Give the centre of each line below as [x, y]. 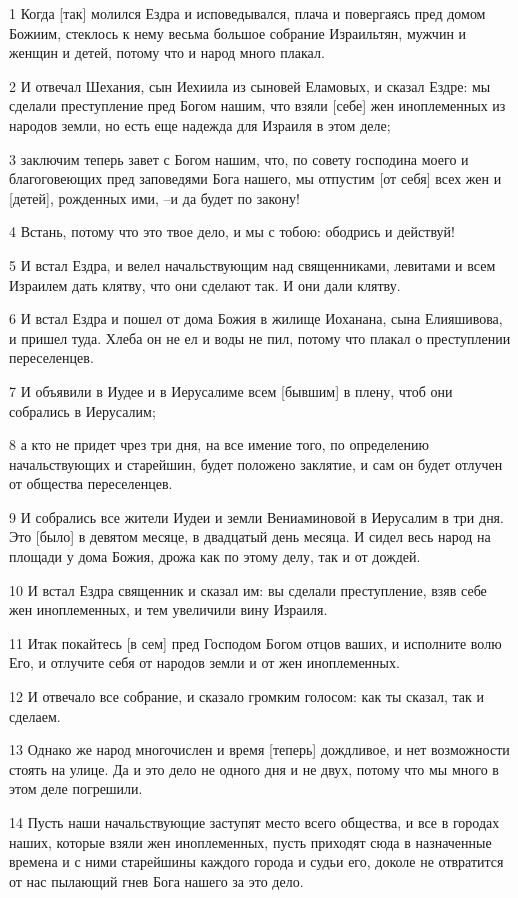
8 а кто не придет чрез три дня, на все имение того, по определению [219, 444]
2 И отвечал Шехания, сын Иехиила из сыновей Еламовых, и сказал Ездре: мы [250, 85]
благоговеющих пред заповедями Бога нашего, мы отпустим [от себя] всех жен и [255, 178]
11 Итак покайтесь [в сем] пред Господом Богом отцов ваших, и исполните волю [255, 642]
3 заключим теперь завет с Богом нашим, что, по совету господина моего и [239, 158]
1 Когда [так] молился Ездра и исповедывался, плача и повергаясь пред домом [247, 13]
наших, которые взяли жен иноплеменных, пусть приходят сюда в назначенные [250, 841]
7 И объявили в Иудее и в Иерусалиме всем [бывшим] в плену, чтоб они [231, 390]
